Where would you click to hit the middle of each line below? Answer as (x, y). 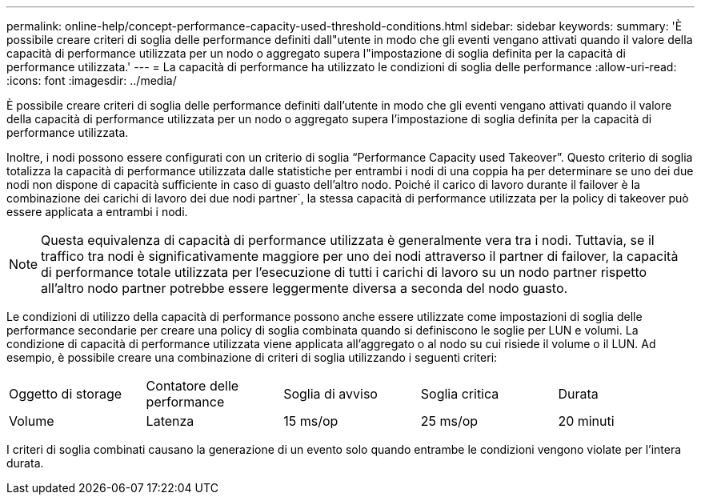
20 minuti (586, 421)
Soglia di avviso (330, 394)
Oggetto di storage (66, 394)
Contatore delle (192, 386)
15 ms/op (311, 421)
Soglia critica (460, 394)
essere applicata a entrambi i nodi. (97, 212)
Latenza (170, 421)
